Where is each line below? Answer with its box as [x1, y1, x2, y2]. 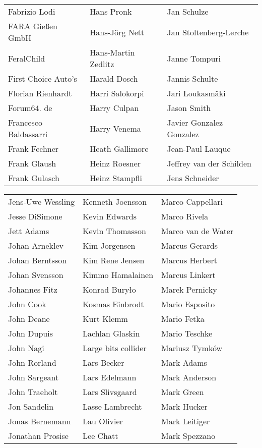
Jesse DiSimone [8, 210, 62, 222]
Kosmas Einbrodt [83, 298, 144, 310]
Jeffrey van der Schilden [167, 157, 251, 169]
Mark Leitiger [161, 415, 210, 427]
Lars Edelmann [83, 371, 137, 383]
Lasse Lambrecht [83, 401, 142, 412]
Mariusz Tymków [161, 342, 223, 354]
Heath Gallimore [90, 143, 149, 154]
